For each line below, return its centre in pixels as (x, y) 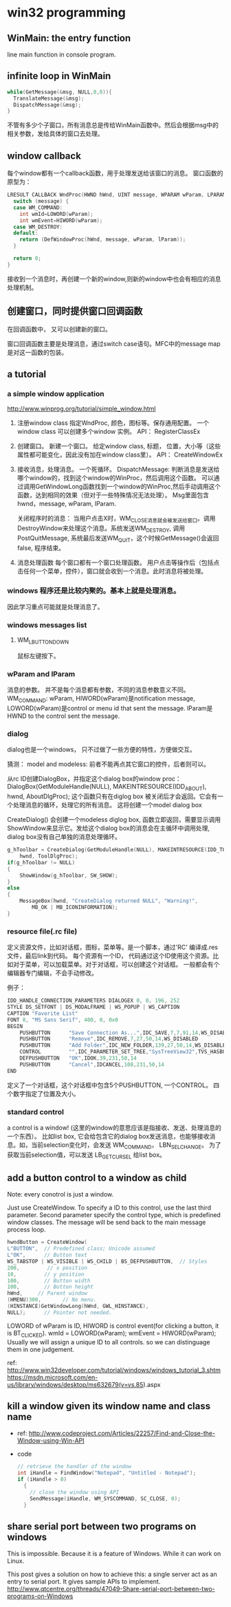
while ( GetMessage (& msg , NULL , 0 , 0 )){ (59, 92)
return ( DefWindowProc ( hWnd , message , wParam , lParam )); (103, 240)
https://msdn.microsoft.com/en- (53, 1377)
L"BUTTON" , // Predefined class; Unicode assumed (81, 1249)
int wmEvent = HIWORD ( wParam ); (61, 220)
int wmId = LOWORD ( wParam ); (57, 214)
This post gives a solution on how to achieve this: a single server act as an (112, 1574)
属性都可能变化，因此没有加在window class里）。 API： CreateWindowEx (120, 455)
